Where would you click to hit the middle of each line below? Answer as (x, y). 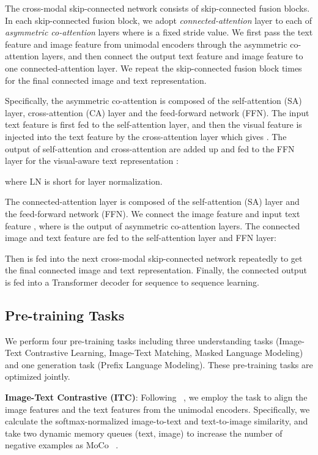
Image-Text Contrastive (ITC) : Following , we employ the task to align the (156, 397)
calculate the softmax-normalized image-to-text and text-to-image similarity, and (157, 421)
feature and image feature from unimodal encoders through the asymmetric (146, 44)
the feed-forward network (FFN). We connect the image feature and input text (153, 213)
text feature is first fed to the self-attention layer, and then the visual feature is (153, 124)
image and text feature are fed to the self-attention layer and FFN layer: (141, 238)
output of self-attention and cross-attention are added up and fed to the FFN (150, 148)
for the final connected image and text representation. (106, 80)
